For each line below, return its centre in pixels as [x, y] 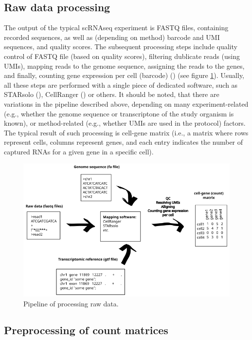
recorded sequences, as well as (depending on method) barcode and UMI [112, 37]
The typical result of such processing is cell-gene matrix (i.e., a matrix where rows [126, 132]
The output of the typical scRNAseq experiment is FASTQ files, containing [116, 28]
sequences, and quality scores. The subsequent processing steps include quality [121, 47]
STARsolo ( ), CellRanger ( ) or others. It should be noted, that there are [112, 94]
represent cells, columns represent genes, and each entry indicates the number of [124, 142]
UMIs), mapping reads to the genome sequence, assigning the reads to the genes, [124, 66]
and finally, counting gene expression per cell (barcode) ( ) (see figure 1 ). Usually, [124, 75]
